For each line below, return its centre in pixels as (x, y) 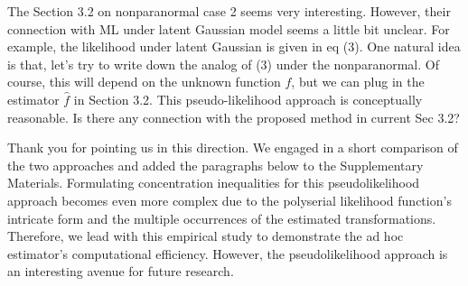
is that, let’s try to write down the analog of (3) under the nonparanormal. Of (223, 64)
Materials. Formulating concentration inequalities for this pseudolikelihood (214, 183)
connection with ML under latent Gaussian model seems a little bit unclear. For (229, 28)
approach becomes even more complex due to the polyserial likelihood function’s (229, 200)
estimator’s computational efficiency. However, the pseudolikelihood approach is (228, 253)
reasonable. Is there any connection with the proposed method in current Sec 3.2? (234, 117)
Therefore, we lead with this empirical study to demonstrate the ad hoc (206, 236)
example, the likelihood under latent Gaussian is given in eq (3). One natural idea (234, 46)
